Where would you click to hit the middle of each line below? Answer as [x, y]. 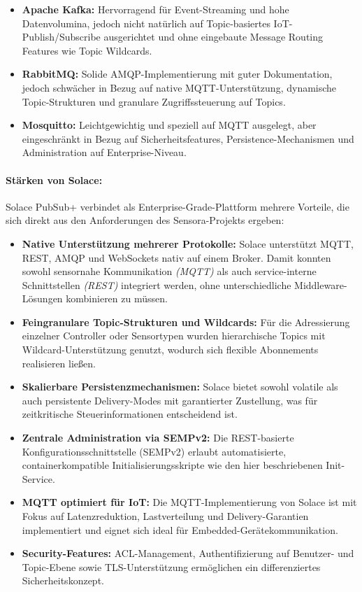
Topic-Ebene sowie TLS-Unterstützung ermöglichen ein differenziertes [171, 566]
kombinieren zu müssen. [117, 298]
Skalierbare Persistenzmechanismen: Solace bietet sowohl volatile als [180, 387]
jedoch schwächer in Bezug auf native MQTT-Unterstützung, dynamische [179, 87]
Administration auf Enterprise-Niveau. [104, 152]
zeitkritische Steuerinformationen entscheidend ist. [130, 414]
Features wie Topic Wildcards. [87, 50]
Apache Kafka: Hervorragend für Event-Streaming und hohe [155, 9]
